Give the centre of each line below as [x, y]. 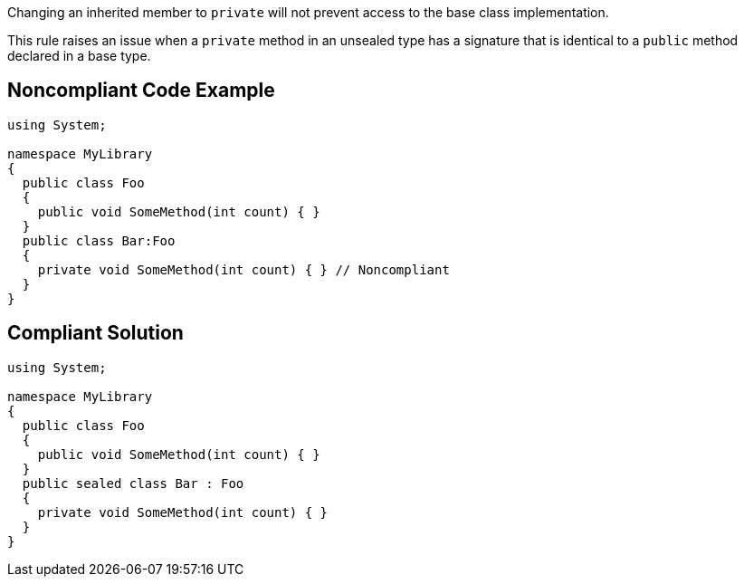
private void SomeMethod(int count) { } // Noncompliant [243, 269]
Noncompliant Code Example [141, 91]
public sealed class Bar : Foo [133, 483]
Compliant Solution [95, 333]
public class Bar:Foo [99, 240]
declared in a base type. [79, 56]
